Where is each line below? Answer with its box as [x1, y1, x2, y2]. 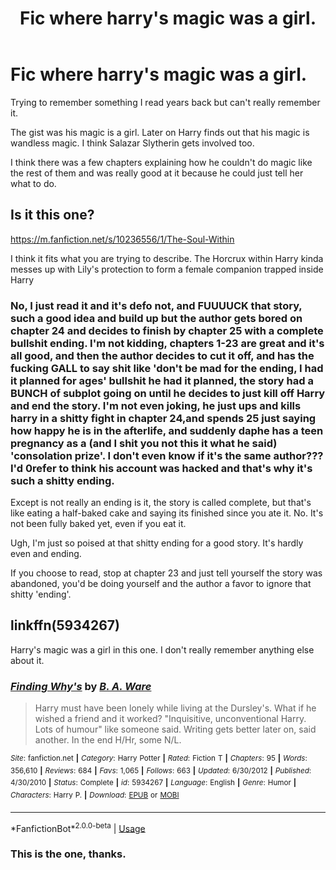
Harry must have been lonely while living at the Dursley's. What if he [34, 702, 317, 714]
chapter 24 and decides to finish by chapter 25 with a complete [10, 323, 324, 337]
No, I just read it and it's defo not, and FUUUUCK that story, [10, 298, 303, 312]
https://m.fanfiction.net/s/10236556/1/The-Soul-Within [10, 233, 235, 245]
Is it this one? [10, 207, 95, 224]
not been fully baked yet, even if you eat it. [10, 518, 187, 530]
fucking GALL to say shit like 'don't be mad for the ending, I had [10, 361, 324, 375]
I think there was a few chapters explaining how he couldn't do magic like [10, 156, 313, 168]
